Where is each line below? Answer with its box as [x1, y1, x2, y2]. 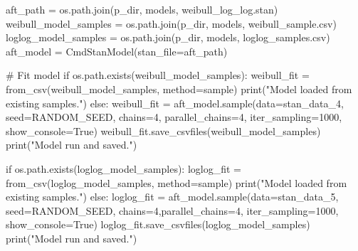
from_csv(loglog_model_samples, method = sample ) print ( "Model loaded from [6, 175, 347, 190]
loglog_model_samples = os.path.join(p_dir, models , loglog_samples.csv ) [6, 30, 330, 45]
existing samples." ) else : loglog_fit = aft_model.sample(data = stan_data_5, [6, 189, 339, 204]
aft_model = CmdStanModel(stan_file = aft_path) [6, 43, 228, 58]
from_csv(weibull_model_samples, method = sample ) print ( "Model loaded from [6, 81, 352, 96]
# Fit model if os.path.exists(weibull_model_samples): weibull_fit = [6, 68, 310, 82]
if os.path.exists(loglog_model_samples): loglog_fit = [6, 161, 242, 176]
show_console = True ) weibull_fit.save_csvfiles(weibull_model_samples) [6, 123, 321, 138]
